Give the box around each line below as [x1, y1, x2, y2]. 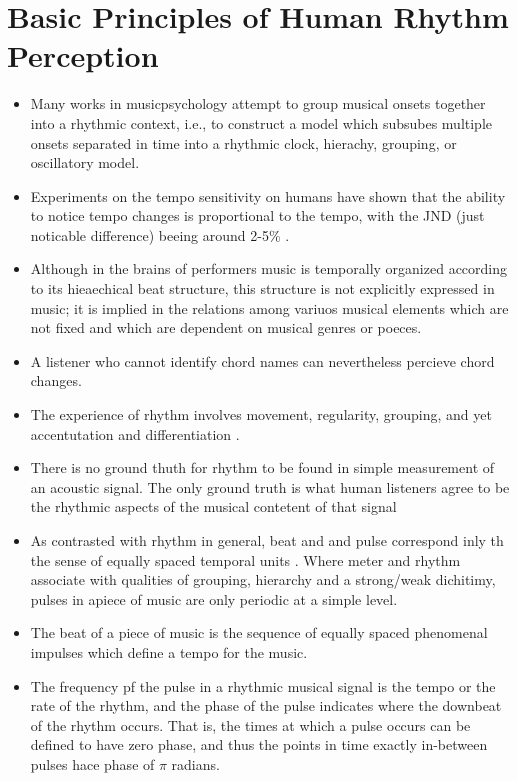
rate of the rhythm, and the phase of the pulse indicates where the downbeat [30, 695, 502, 716]
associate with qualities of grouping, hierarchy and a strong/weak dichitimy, [30, 569, 496, 590]
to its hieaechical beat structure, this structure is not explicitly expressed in [30, 278, 495, 299]
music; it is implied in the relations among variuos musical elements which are [30, 297, 509, 318]
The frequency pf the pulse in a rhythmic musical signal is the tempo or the [30, 675, 496, 696]
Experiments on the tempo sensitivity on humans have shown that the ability [30, 185, 506, 206]
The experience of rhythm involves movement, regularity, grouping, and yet [30, 404, 492, 425]
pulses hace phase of [30, 753, 155, 774]
